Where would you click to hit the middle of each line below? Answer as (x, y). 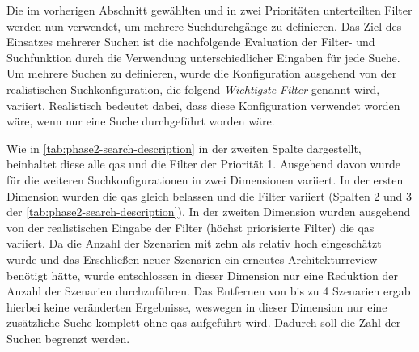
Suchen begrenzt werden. (68, 338)
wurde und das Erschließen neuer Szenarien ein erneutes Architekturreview (192, 259)
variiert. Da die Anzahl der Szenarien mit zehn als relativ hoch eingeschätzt (194, 243)
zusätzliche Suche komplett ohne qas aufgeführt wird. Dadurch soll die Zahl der (204, 322)
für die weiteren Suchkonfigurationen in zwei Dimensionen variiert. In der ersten (205, 179)
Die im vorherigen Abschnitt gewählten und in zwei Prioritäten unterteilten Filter (209, 10)
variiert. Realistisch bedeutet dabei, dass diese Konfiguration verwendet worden (203, 105)
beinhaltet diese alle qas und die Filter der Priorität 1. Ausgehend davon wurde (203, 164)
